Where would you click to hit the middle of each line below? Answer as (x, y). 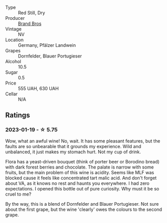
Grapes (13, 51)
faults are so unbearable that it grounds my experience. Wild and (73, 146)
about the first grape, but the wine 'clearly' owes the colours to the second (84, 209)
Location (15, 40)
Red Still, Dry (32, 13)
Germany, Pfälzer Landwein (47, 45)
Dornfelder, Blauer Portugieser (50, 56)
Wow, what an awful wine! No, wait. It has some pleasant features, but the (83, 141)
